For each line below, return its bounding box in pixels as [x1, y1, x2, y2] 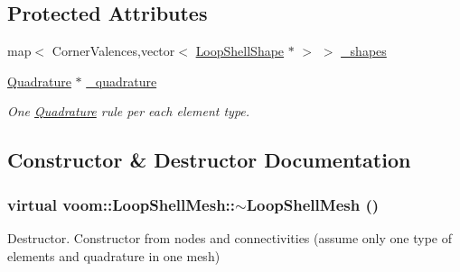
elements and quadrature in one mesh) [7, 246, 221, 265]
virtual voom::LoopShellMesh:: [7, 193, 236, 215]
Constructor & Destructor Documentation [7, 146, 411, 174]
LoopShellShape [195, 41, 285, 60]
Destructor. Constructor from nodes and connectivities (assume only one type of [7, 228, 453, 247]
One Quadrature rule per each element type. [7, 102, 250, 121]
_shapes [341, 41, 387, 60]
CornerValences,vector [52, 41, 175, 60]
